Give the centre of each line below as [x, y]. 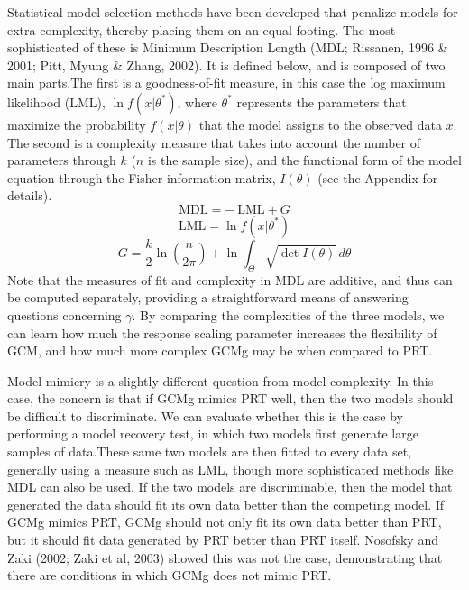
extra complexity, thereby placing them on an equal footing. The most [202, 29]
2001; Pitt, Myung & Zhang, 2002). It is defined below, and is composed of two [226, 65]
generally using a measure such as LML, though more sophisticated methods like [230, 469]
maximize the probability [77, 124]
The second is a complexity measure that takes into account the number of [214, 142]
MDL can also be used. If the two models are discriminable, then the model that [230, 487]
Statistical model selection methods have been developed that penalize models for [233, 12]
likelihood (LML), [56, 101]
